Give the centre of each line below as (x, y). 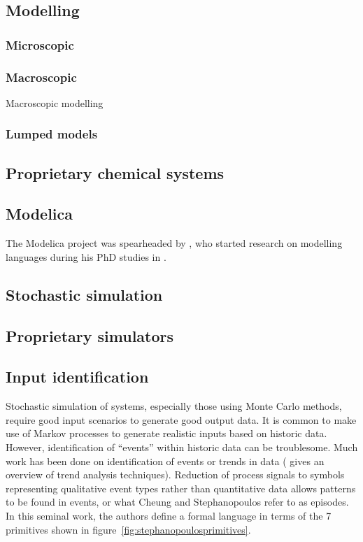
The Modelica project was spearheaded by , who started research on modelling (174, 243)
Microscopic (40, 44)
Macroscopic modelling (55, 102)
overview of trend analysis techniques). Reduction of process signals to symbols (175, 475)
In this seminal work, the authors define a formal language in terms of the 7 (169, 515)
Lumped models (52, 134)
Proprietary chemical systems (115, 172)
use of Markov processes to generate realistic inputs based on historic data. (166, 433)
